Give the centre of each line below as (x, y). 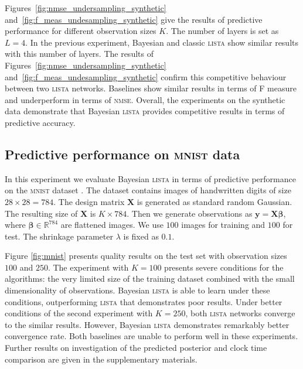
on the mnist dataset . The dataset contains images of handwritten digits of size (148, 190)
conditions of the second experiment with (79, 313)
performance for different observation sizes (81, 31)
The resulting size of (41, 213)
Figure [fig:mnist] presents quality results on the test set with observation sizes (146, 256)
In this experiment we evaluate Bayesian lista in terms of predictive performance (150, 178)
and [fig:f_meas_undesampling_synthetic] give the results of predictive (134, 19)
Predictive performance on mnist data (122, 154)
